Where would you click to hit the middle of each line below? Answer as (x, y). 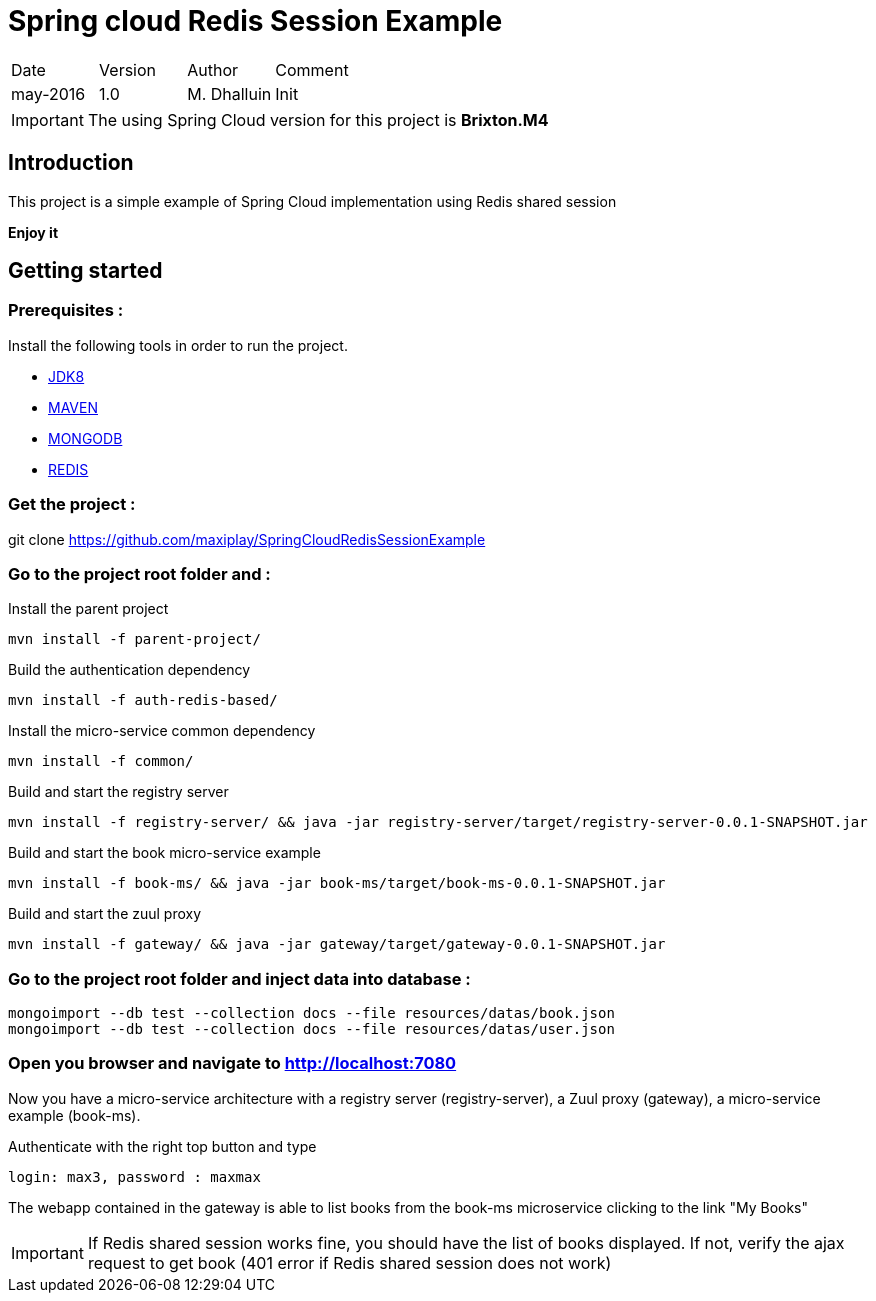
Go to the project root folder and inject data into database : (239, 978)
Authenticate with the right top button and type (162, 1146)
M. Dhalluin (229, 93)
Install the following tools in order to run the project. (178, 345)
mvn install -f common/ (101, 761)
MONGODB (85, 438)
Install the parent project (88, 609)
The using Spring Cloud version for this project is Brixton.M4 (318, 119)
